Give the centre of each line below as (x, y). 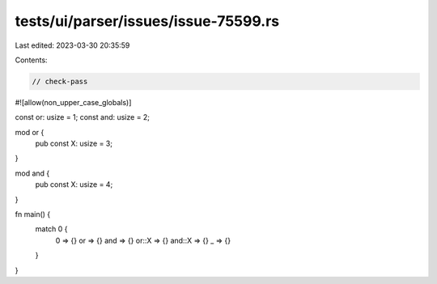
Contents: (31, 60)
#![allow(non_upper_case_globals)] (73, 102)
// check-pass (60, 81)
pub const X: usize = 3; (74, 144)
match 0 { (51, 229)
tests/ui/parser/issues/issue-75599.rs (147, 21)
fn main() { (33, 214)
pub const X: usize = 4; (74, 184)
